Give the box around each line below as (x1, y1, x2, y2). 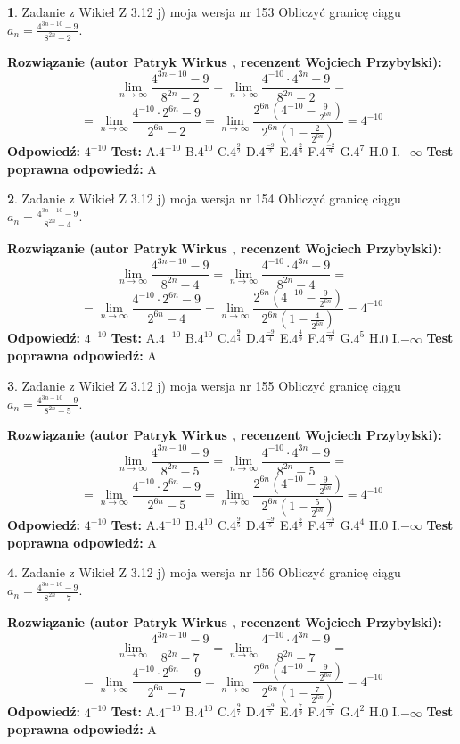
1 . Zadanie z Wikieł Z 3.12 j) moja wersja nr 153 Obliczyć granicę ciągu (7, 3, 401, 21)
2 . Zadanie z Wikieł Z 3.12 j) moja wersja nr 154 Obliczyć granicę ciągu (7, 189, 401, 208)
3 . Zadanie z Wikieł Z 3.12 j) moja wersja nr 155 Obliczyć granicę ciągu (7, 376, 401, 394)
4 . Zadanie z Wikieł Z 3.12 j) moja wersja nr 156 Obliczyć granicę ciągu (7, 563, 401, 582)
